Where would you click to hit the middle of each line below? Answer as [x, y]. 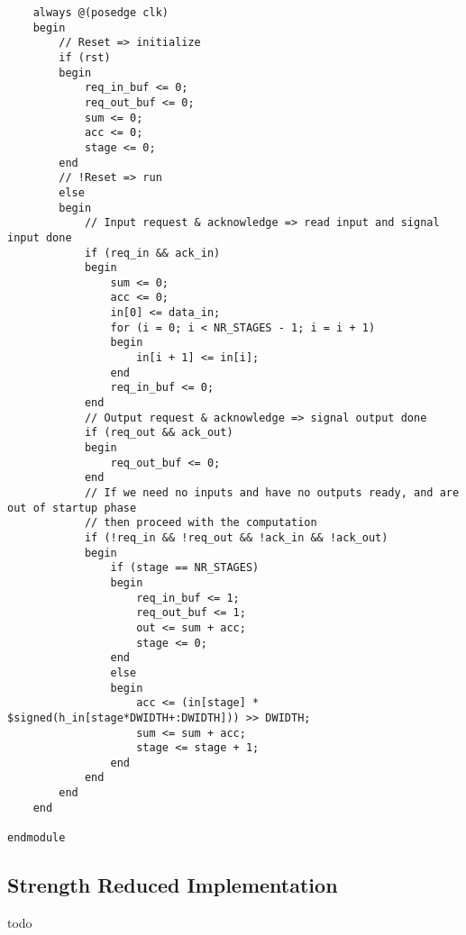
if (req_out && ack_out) [159, 433]
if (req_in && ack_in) [152, 253]
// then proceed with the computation [201, 523]
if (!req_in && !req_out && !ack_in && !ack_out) [236, 537]
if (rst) [85, 57]
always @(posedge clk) [101, 13]
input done [40, 237]
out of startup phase [72, 508]
